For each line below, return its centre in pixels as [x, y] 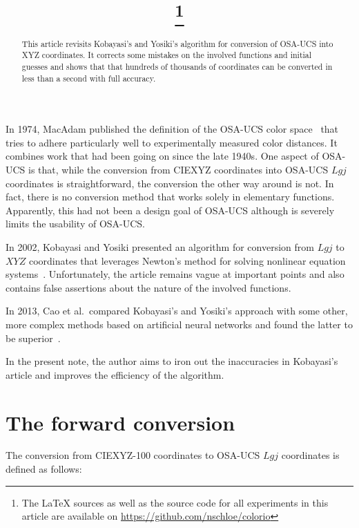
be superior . [33, 338]
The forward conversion [120, 422]
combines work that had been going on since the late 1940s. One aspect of [162, 156]
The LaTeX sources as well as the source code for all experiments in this [175, 502]
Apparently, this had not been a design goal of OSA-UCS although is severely [170, 210]
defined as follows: [44, 469]
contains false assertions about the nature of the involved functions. [148, 287]
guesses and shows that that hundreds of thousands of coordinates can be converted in [177, 66]
